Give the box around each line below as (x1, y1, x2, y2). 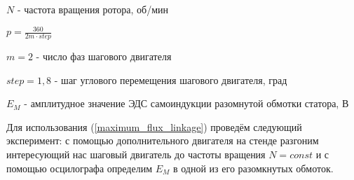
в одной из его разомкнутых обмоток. (172, 160, 334, 175)
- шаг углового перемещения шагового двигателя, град (54, 72, 287, 87)
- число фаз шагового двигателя (36, 48, 172, 63)
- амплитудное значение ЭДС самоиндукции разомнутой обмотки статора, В (24, 96, 349, 111)
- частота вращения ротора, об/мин (17, 2, 169, 16)
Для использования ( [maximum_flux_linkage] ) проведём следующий (6, 119, 302, 134)
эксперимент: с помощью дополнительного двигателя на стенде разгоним (6, 133, 319, 148)
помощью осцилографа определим (6, 160, 153, 175)
